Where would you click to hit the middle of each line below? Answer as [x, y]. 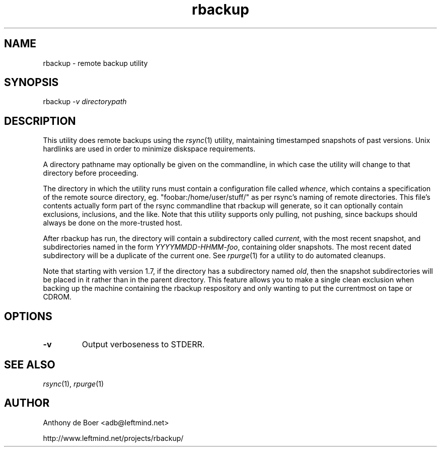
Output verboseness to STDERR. [143, 345]
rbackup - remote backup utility [95, 63]
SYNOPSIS [31, 83]
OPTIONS [28, 316]
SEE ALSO [30, 364]
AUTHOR [27, 403]
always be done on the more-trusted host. [113, 223]
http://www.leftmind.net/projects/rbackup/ [113, 438]
